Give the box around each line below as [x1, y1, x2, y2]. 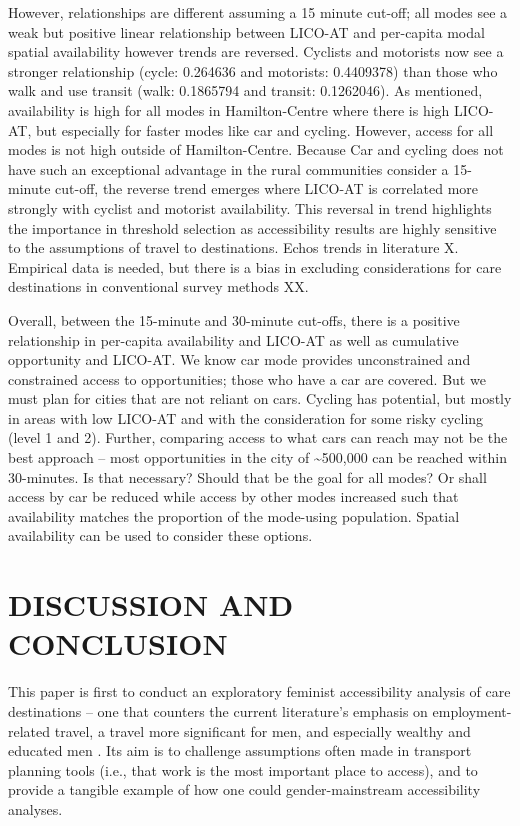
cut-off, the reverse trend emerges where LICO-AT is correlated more [55, 178, 479, 199]
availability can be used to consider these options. [8, 525, 313, 546]
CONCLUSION [8, 623, 228, 664]
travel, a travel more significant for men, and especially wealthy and [54, 720, 471, 741]
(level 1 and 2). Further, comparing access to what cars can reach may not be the [8, 427, 508, 448]
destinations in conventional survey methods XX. [8, 276, 309, 297]
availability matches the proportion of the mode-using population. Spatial [8, 505, 460, 526]
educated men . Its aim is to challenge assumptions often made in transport [8, 740, 472, 761]
